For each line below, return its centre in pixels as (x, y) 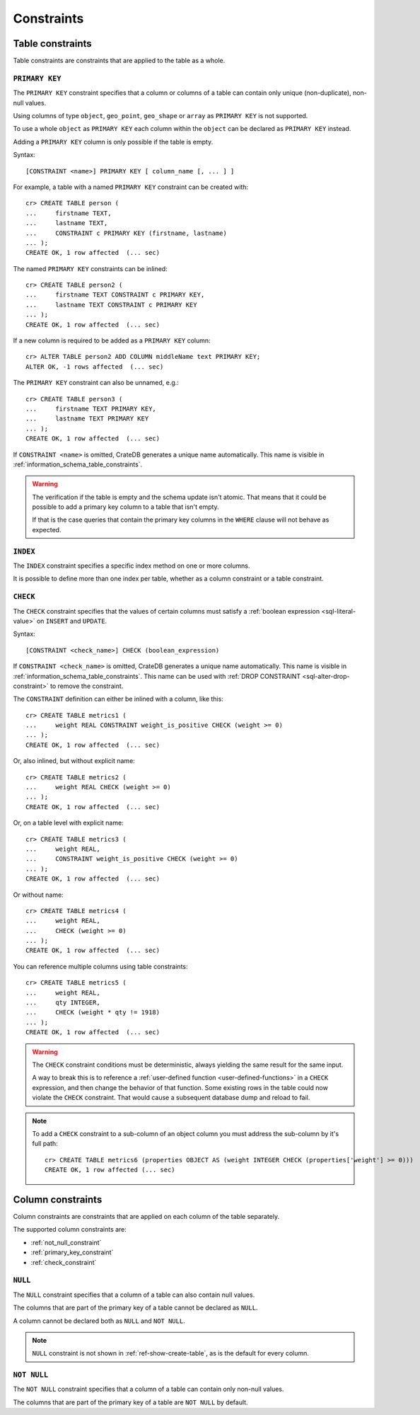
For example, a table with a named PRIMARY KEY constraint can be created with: (131, 187)
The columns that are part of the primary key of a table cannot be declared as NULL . (135, 1308)
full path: (45, 1144)
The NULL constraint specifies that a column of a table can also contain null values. (134, 1295)
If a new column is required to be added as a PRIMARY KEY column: (112, 340)
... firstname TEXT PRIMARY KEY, (91, 408)
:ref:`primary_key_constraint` (72, 1252)
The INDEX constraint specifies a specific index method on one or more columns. (132, 566)
